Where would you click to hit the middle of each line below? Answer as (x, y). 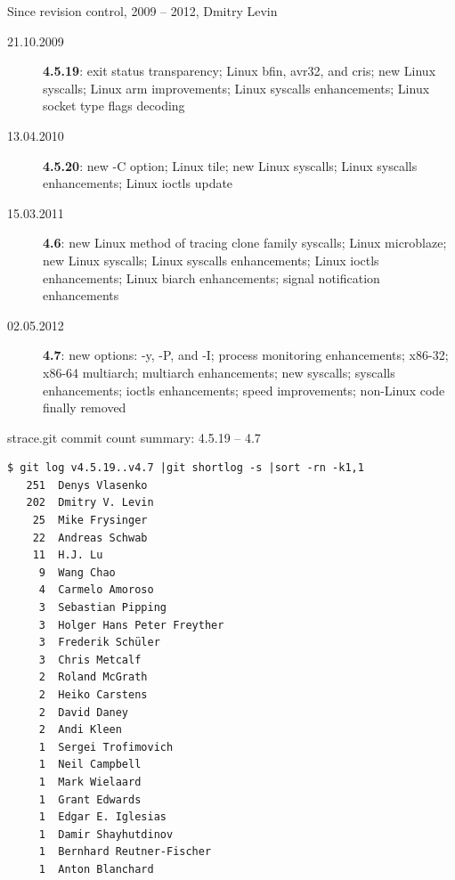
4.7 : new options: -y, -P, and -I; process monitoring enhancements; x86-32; (246, 355)
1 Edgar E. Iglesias (102, 817)
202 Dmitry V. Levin (90, 503)
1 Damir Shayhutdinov (106, 834)
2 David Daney (84, 712)
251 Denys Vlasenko (87, 485)
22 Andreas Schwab (90, 538)
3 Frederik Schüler (99, 643)
